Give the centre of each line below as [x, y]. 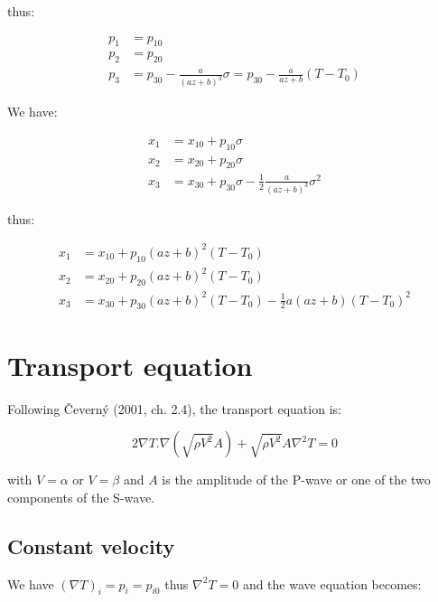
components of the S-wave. [81, 497]
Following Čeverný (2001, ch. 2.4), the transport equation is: [174, 408]
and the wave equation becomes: [332, 583]
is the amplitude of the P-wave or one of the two [296, 480]
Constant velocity [91, 546]
